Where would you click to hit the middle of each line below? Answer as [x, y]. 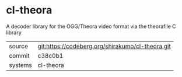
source [18, 46]
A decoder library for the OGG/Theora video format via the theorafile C [91, 26]
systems [20, 65]
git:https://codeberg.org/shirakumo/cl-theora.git [104, 46]
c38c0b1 [50, 55]
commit [19, 55]
